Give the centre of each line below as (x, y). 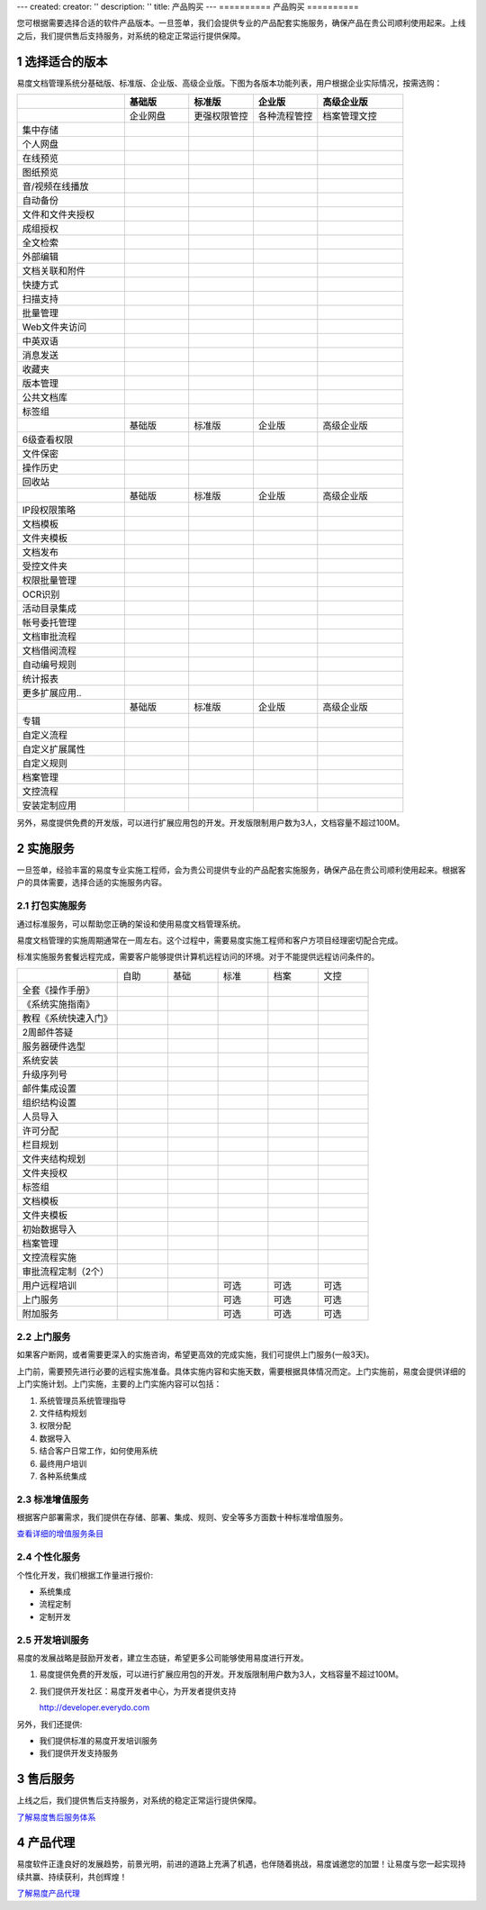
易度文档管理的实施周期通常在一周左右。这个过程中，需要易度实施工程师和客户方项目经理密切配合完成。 (210, 940)
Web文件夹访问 (54, 327)
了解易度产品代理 (48, 1893)
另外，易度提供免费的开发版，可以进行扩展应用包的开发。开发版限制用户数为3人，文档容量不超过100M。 (211, 823)
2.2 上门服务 (44, 1337)
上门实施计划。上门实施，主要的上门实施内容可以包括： (119, 1384)
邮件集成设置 (49, 1088)
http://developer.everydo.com (94, 1707)
